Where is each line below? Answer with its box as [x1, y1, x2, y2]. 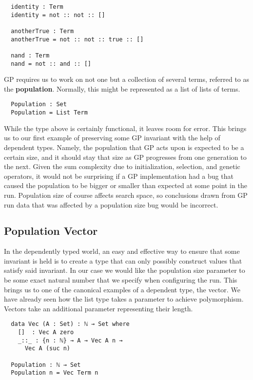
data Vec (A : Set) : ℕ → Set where [11, 321, 130, 328]
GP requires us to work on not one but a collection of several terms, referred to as [4, 74, 250, 84]
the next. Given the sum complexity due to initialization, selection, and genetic [4, 161, 240, 171]
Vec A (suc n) [24, 345, 71, 352]
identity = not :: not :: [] [11, 11, 105, 19]
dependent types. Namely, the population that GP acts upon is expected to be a [4, 142, 244, 152]
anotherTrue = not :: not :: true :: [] [11, 36, 144, 43]
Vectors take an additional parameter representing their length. [4, 303, 193, 313]
